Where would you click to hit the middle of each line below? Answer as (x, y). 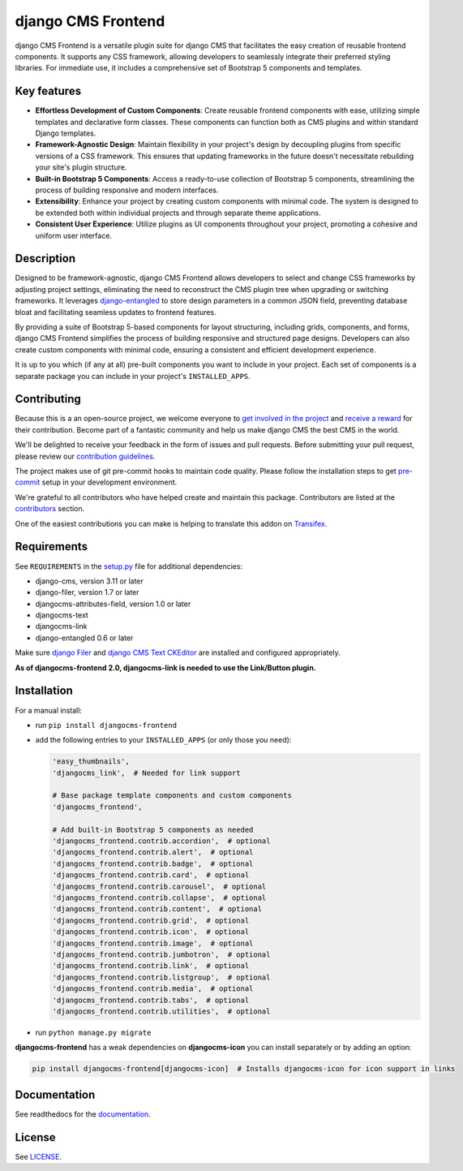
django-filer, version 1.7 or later (87, 592)
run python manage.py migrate (93, 1032)
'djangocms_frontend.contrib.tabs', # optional (151, 1000)
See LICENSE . (39, 1156)
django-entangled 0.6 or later (84, 638)
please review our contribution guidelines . (85, 456)
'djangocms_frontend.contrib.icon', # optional (151, 932)
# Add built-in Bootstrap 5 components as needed (153, 829)
